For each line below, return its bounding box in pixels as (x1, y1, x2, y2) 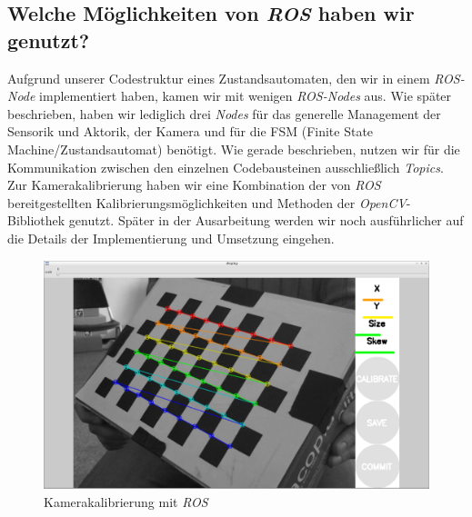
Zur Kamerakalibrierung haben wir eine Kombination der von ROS (7, 175, 381, 194)
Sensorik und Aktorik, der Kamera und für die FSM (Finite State (7, 122, 374, 141)
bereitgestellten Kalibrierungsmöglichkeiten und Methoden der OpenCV (7, 193, 407, 212)
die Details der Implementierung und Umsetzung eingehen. (7, 228, 335, 247)
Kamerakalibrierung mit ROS (44, 492, 208, 511)
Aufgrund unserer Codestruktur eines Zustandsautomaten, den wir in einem (7, 68, 430, 87)
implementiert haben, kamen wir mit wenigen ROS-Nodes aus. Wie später (39, 86, 452, 105)
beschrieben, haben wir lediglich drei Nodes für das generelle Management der (7, 104, 441, 123)
